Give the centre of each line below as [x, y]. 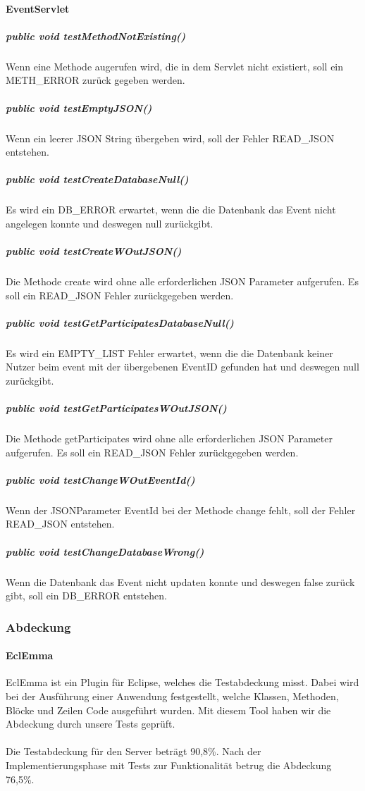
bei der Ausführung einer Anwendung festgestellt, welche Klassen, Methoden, [172, 696]
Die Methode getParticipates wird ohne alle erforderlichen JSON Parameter [169, 438]
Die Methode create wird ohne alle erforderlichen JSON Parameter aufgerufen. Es [182, 281]
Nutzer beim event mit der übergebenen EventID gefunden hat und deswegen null [182, 367]
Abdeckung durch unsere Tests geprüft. [91, 724]
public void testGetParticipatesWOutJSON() [116, 408]
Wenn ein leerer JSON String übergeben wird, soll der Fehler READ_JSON [170, 138]
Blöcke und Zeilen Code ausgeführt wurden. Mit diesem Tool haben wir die [168, 710]
